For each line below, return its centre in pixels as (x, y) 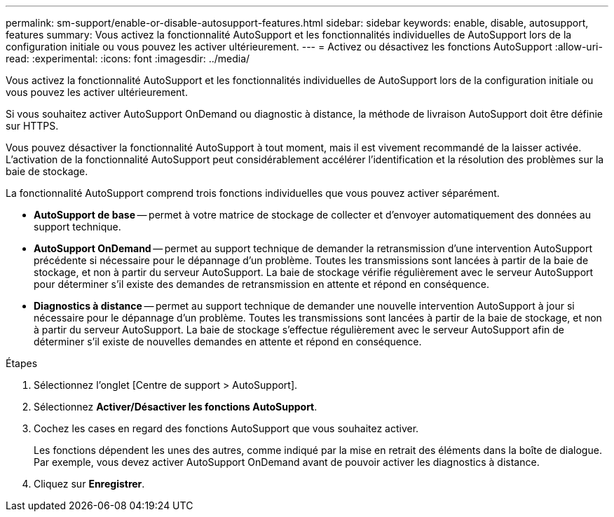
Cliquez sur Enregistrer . (89, 484)
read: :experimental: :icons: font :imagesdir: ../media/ (128, 58)
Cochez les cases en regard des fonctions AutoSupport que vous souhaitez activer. (226, 428)
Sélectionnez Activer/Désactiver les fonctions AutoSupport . (176, 407)
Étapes (22, 363)
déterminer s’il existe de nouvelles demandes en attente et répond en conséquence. (228, 342)
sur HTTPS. (32, 126)
